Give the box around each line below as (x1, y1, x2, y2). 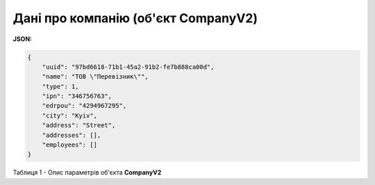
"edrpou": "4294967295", (42, 102, 127, 110)
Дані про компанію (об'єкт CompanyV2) (12, 10, 258, 26)
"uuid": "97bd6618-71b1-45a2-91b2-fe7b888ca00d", (42, 63, 215, 71)
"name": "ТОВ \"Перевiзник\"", (42, 73, 149, 81)
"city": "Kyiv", (42, 111, 97, 120)
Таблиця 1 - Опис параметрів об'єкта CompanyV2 (12, 168, 162, 177)
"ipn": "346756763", (42, 92, 112, 100)
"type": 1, (42, 82, 79, 90)
